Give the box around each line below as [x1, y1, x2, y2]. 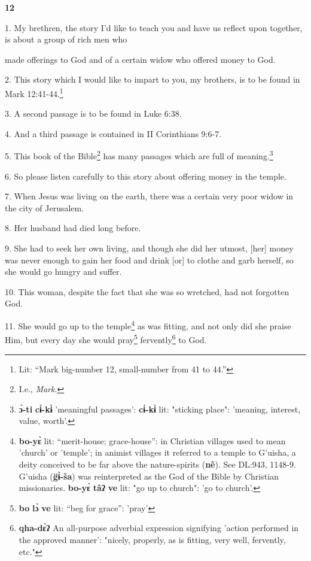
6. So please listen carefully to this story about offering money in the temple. [5, 169, 286, 182]
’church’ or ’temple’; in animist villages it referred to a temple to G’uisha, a [19, 446, 296, 459]
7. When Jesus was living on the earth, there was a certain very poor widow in [5, 190, 294, 202]
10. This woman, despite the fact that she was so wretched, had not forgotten [5, 285, 289, 298]
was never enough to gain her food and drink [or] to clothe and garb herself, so [5, 253, 294, 266]
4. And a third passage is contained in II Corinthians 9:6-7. [5, 127, 222, 140]
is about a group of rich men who [5, 33, 127, 46]
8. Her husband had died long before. [5, 222, 141, 234]
